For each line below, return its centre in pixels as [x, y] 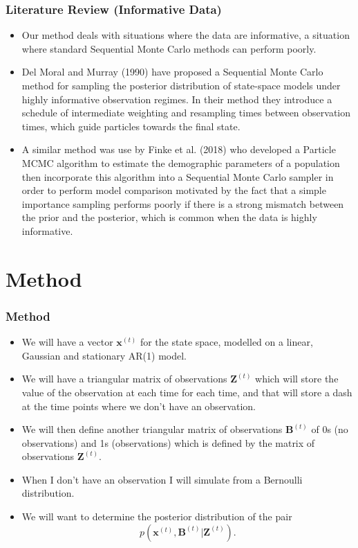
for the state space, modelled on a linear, [226, 342]
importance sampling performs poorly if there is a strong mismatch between [183, 203]
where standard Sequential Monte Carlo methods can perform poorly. [169, 48]
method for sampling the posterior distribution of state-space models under [181, 85]
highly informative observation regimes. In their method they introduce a [177, 99]
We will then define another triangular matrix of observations [152, 429]
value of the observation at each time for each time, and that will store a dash [187, 392]
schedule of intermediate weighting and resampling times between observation [186, 113]
